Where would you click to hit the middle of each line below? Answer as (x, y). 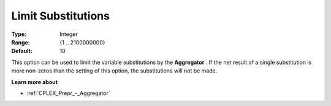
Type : (19, 34)
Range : (21, 42)
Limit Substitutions (61, 16)
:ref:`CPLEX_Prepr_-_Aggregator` (68, 93)
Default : (22, 51)
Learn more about (35, 82)
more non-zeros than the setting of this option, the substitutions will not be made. (114, 71)
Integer (69, 34)
